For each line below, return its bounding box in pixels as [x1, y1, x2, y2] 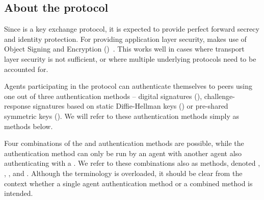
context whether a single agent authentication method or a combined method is [4, 178, 253, 188]
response [4, 101, 31, 111]
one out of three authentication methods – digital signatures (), [4, 90, 202, 101]
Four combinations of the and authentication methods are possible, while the [4, 138, 244, 148]
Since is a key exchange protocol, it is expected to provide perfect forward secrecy [4, 23, 259, 34]
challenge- [204, 90, 235, 101]
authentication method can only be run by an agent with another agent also [4, 147, 242, 158]
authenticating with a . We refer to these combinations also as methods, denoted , [4, 158, 260, 168]
